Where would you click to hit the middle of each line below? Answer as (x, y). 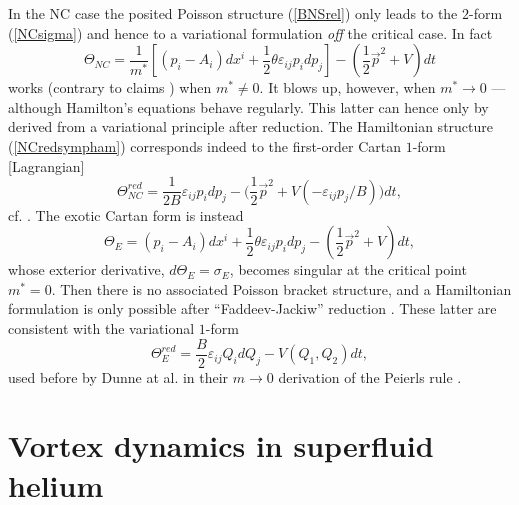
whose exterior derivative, (86, 269)
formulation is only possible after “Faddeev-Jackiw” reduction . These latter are (252, 308)
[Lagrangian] (46, 165)
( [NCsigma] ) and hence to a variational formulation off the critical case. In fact (250, 32)
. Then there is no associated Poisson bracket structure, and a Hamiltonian (281, 288)
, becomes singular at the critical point (348, 269)
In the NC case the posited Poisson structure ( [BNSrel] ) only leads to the (233, 13)
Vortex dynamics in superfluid (221, 445)
